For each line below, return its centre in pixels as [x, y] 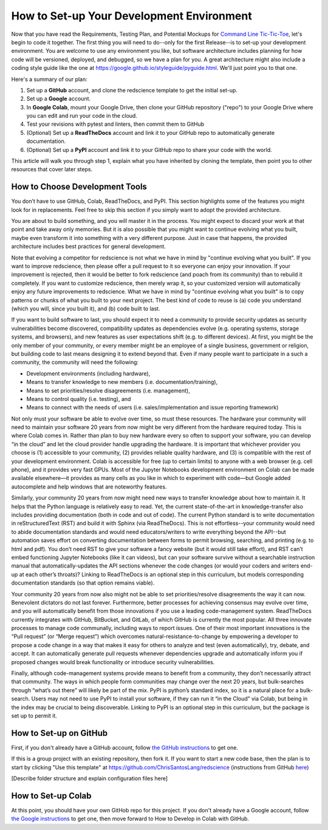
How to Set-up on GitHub [60, 733]
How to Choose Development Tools [79, 187]
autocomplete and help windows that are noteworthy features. [89, 487]
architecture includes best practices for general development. [89, 247]
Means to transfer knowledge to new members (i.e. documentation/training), [122, 382]
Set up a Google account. [59, 99]
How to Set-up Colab [51, 796]
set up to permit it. [34, 715]
